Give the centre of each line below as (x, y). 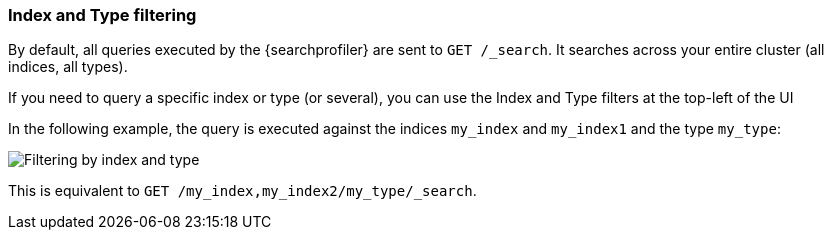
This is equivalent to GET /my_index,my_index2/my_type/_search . (242, 191)
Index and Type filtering (102, 15)
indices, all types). (68, 67)
